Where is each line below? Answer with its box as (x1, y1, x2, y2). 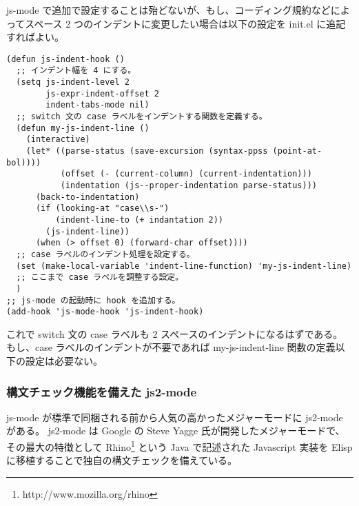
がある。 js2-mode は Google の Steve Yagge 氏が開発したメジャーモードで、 (6, 423, 345, 438)
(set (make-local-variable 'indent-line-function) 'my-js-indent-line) (16, 261, 352, 271)
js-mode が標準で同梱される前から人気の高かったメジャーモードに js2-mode (6, 409, 343, 424)
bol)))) (6, 157, 41, 168)
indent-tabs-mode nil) (45, 100, 150, 110)
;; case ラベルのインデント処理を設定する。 (16, 249, 195, 259)
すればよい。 (6, 30, 64, 44)
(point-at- (272, 146, 322, 156)
